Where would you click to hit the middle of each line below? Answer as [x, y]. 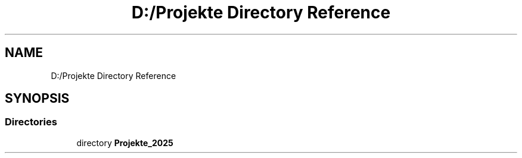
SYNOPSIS [37, 99]
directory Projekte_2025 [125, 143]
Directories [31, 122]
